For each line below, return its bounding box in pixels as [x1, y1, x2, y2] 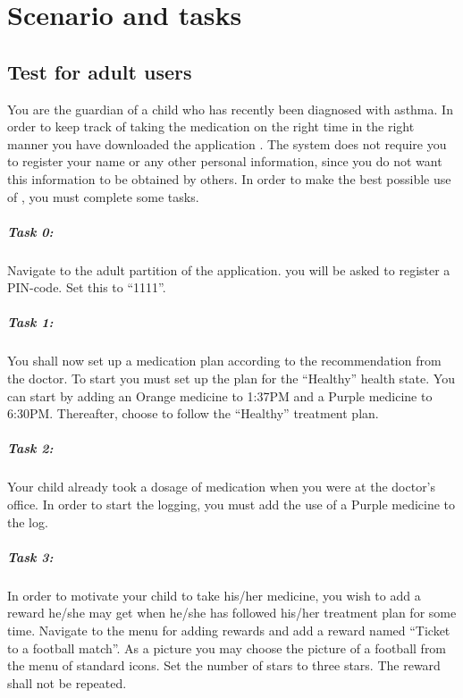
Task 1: [7, 313, 54, 332]
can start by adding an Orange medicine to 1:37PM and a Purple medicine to [7, 386, 433, 405]
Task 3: [7, 547, 54, 566]
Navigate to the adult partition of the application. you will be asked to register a [7, 260, 450, 279]
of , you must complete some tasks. [7, 187, 199, 206]
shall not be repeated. [7, 673, 127, 692]
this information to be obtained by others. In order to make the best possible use [7, 169, 451, 188]
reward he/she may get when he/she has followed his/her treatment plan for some [7, 603, 457, 622]
